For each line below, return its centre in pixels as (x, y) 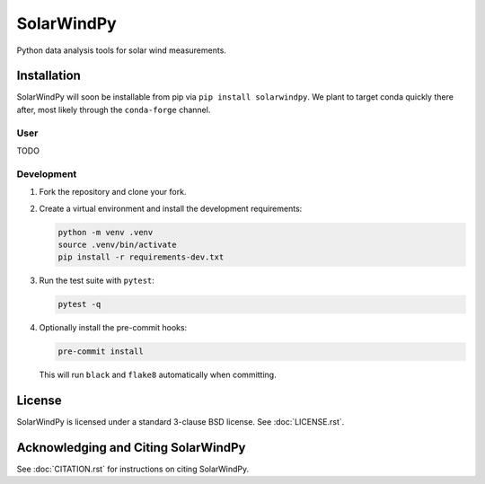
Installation (48, 76)
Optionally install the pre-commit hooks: (113, 328)
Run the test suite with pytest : (97, 281)
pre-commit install (101, 352)
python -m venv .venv (106, 232)
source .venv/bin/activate (117, 244)
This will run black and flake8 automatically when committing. (158, 375)
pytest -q (79, 304)
